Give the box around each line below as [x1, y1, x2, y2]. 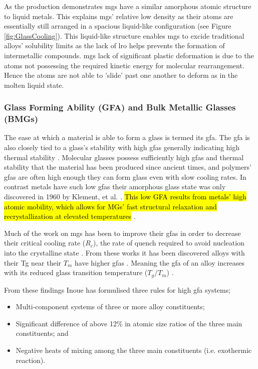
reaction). [16, 354, 46, 365]
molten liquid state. [4, 79, 64, 90]
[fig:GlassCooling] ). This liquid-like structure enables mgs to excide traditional [4, 30, 244, 41]
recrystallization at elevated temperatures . [4, 211, 136, 221]
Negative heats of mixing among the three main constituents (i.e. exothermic [16, 345, 252, 355]
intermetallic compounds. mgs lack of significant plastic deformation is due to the [4, 50, 254, 60]
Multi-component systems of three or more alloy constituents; [16, 301, 205, 312]
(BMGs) [4, 112, 39, 125]
